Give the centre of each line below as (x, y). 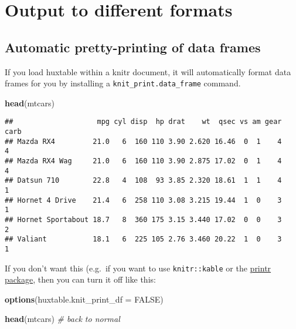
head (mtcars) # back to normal (62, 319)
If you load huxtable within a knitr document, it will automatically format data (148, 71)
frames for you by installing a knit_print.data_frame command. (123, 83)
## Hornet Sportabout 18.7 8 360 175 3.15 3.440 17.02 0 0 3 (143, 219)
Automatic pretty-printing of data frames (133, 47)
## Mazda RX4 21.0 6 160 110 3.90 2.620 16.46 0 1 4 (143, 141)
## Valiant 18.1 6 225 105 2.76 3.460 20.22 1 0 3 (143, 239)
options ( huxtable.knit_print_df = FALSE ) (84, 299)
